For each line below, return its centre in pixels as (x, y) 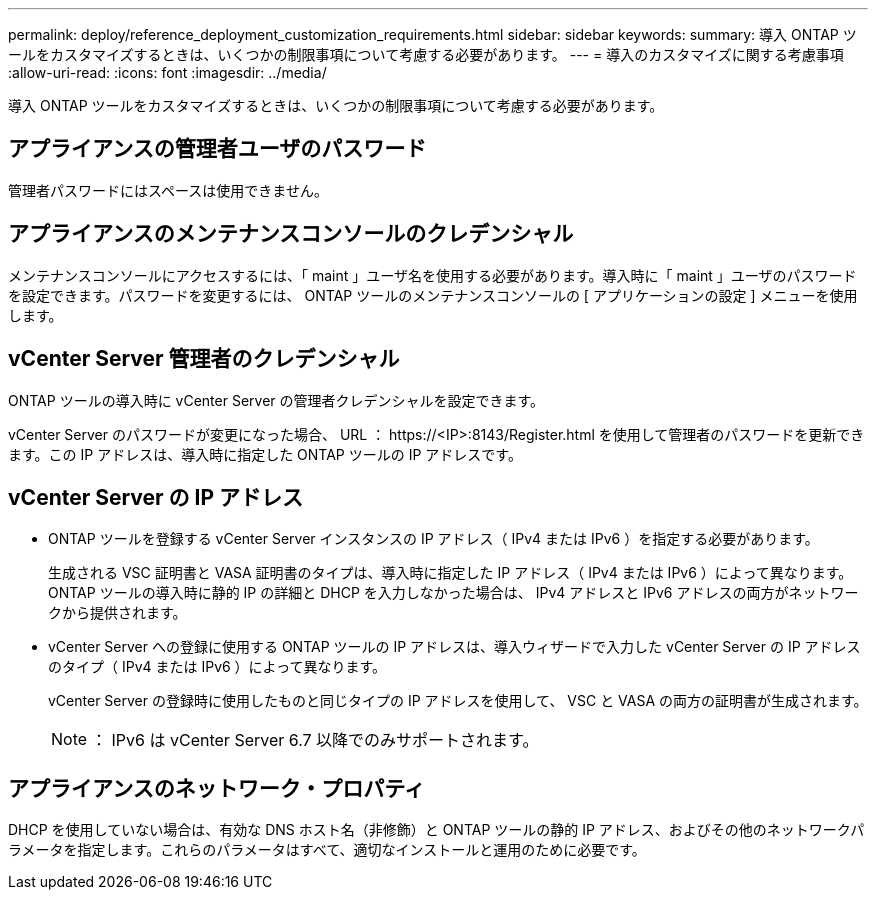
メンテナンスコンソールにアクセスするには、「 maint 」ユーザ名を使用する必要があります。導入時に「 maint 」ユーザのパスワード (432, 275)
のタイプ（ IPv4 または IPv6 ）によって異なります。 (217, 667)
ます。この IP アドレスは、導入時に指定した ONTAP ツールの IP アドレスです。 (265, 454)
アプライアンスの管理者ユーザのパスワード (217, 149)
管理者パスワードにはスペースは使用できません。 (168, 190)
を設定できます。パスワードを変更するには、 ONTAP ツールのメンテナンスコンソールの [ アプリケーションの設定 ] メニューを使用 (433, 295)
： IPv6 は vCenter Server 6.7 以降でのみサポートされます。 (315, 740)
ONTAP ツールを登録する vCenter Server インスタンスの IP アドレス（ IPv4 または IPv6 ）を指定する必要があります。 (433, 539)
